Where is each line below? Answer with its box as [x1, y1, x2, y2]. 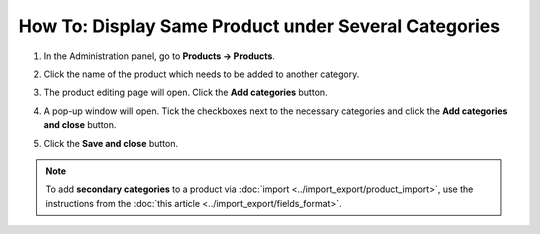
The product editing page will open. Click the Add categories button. [43, 86, 329, 99]
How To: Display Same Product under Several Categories [18, 15, 500, 37]
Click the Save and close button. [43, 137, 179, 149]
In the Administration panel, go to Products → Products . [43, 50, 275, 62]
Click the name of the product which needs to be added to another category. [43, 68, 360, 80]
